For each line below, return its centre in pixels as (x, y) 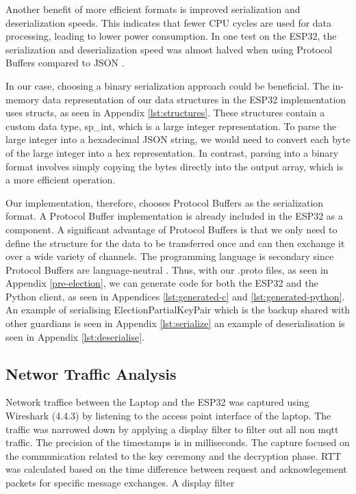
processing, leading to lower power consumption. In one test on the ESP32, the (171, 36)
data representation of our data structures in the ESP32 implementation (194, 99)
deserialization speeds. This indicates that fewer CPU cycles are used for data (169, 22)
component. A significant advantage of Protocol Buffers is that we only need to (171, 229)
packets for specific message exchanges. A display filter (120, 483)
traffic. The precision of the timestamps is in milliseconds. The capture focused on (178, 442)
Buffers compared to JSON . (65, 63)
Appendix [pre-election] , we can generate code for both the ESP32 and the (162, 283)
